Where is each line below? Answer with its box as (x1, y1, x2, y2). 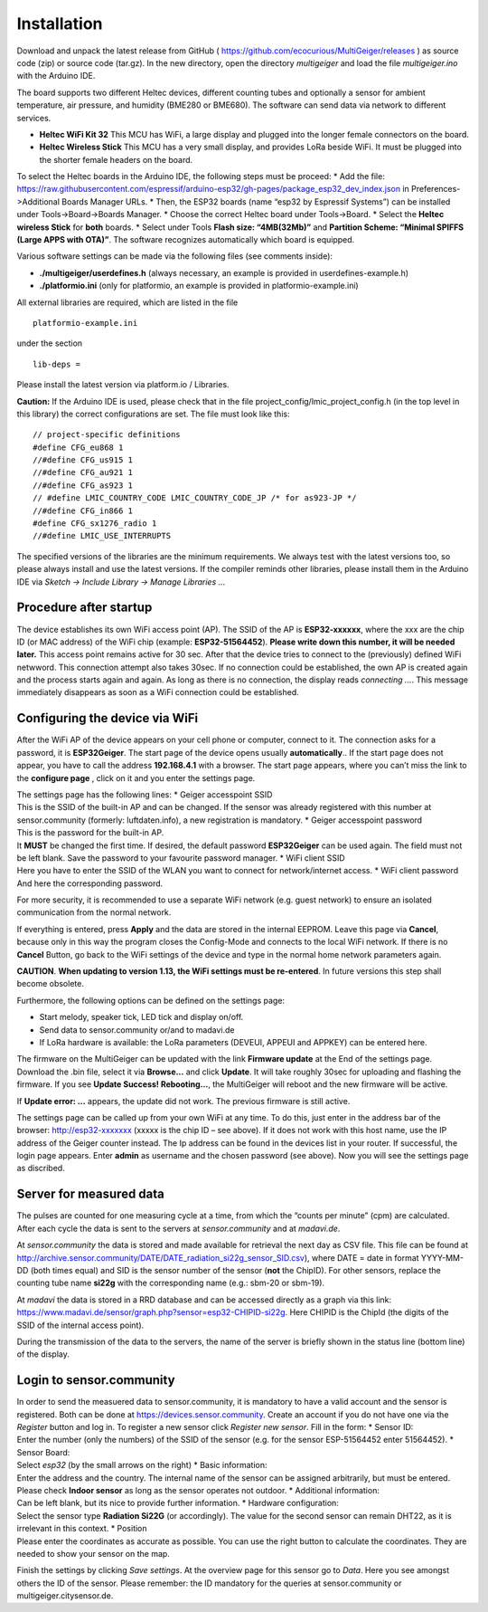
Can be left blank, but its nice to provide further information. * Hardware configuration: (16, 1498, 339, 1509)
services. (16, 112, 52, 123)
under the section (16, 338, 83, 348)
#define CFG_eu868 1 (33, 442, 124, 453)
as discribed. (16, 1163, 65, 1174)
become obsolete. (16, 978, 85, 989)
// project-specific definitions (33, 430, 181, 440)
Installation (16, 14, 103, 33)
